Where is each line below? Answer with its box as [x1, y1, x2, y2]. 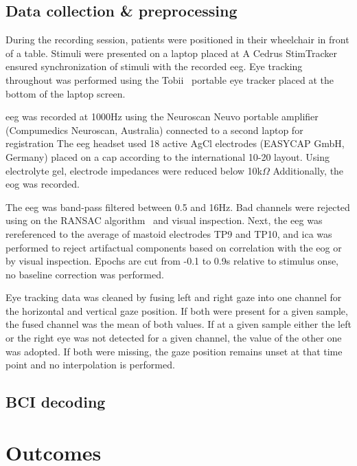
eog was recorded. [5, 177, 80, 191]
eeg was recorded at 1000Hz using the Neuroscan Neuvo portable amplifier [5, 109, 319, 124]
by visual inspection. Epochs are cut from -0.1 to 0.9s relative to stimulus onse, [5, 254, 339, 268]
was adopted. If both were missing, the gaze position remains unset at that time [5, 344, 343, 358]
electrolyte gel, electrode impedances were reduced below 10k [5, 163, 262, 177]
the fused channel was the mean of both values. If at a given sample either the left [5, 317, 352, 331]
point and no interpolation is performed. [5, 357, 175, 372]
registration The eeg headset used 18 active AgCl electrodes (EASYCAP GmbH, [5, 136, 345, 151]
